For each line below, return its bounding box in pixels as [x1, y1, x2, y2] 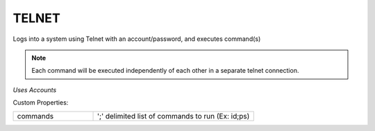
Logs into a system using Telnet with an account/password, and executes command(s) [12, 35, 261, 43]
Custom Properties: [12, 98, 69, 107]
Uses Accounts [12, 85, 57, 94]
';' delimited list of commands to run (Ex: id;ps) [97, 111, 250, 121]
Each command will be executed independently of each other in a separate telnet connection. [31, 67, 299, 75]
